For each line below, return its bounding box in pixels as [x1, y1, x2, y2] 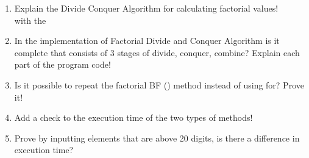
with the [14, 13, 46, 26]
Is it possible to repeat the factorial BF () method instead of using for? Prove [14, 78, 304, 91]
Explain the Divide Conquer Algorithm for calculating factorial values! [14, 2, 279, 14]
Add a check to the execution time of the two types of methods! [14, 111, 253, 124]
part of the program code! [14, 58, 111, 71]
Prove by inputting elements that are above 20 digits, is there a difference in [14, 131, 300, 144]
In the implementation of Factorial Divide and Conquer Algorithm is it [14, 34, 280, 47]
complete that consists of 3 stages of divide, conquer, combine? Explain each [14, 46, 300, 59]
